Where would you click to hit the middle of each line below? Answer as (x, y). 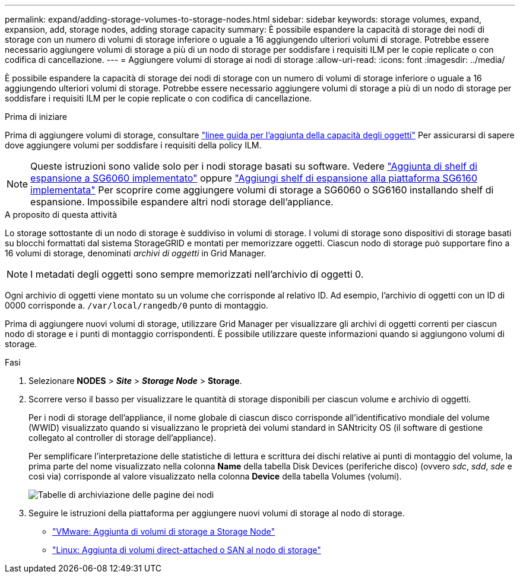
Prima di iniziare (36, 117)
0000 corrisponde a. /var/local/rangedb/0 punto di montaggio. (137, 305)
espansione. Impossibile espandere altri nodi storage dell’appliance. (182, 202)
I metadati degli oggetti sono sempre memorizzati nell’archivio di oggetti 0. (197, 274)
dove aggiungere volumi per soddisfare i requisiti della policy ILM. (133, 145)
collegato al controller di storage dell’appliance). (122, 438)
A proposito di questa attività (61, 215)
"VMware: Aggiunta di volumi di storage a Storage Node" (164, 531)
